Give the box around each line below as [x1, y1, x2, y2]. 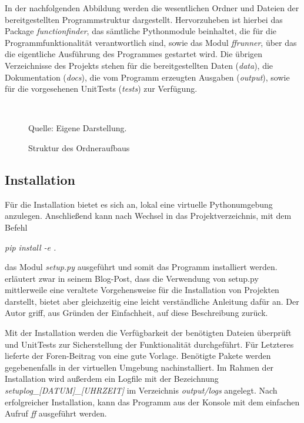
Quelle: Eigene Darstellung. [28, 122, 127, 134]
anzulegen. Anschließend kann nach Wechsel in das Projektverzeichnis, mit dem [5, 209, 292, 222]
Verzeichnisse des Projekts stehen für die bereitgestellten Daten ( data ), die [5, 59, 273, 71]
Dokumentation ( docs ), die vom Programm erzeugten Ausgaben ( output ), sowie [5, 71, 290, 83]
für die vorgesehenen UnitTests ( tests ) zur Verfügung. [5, 82, 198, 95]
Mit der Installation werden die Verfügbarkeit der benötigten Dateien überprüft [5, 327, 292, 339]
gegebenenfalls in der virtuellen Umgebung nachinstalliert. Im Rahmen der [5, 361, 274, 373]
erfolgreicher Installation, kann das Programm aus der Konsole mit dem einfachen [5, 395, 300, 408]
